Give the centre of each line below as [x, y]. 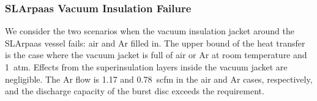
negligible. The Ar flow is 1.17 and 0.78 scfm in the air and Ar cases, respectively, [159, 79]
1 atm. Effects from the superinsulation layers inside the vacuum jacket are [146, 67]
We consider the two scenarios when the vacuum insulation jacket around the [150, 31]
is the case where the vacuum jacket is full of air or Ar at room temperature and [156, 55]
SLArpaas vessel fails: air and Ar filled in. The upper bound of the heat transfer [155, 43]
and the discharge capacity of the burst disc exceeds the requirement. [135, 91]
